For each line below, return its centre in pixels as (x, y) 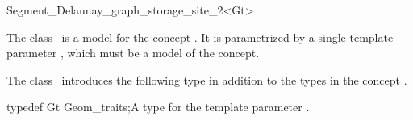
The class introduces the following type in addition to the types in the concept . (207, 79)
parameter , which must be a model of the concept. (133, 53)
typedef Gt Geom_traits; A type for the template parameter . (158, 107)
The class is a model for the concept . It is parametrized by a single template (200, 37)
